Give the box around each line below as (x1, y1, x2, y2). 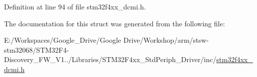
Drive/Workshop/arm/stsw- (123, 35, 209, 45)
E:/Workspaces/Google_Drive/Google (4, 35, 121, 45)
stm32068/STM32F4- (4, 44, 69, 55)
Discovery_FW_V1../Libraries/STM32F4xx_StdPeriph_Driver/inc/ (4, 54, 217, 65)
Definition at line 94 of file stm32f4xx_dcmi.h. (4, 1, 146, 11)
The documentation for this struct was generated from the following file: (4, 18, 225, 28)
